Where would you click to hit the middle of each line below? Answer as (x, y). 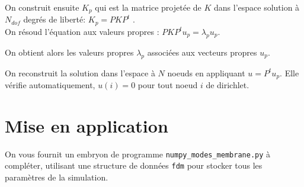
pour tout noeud (168, 84)
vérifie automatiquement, (50, 84)
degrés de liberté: (55, 19)
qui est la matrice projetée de (148, 7)
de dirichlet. (228, 84)
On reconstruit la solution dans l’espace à (80, 72)
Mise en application (87, 125)
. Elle (289, 72)
